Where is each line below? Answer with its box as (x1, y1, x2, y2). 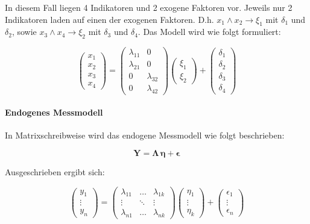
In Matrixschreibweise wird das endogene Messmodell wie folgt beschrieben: (5, 129, 285, 142)
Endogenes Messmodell (5, 106, 103, 119)
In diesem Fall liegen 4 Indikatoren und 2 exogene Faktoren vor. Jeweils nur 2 (5, 1, 293, 13)
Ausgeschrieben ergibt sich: (5, 165, 105, 178)
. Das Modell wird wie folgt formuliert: (138, 25, 281, 38)
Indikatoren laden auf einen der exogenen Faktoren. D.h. (5, 13, 214, 25)
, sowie (11, 25, 37, 38)
